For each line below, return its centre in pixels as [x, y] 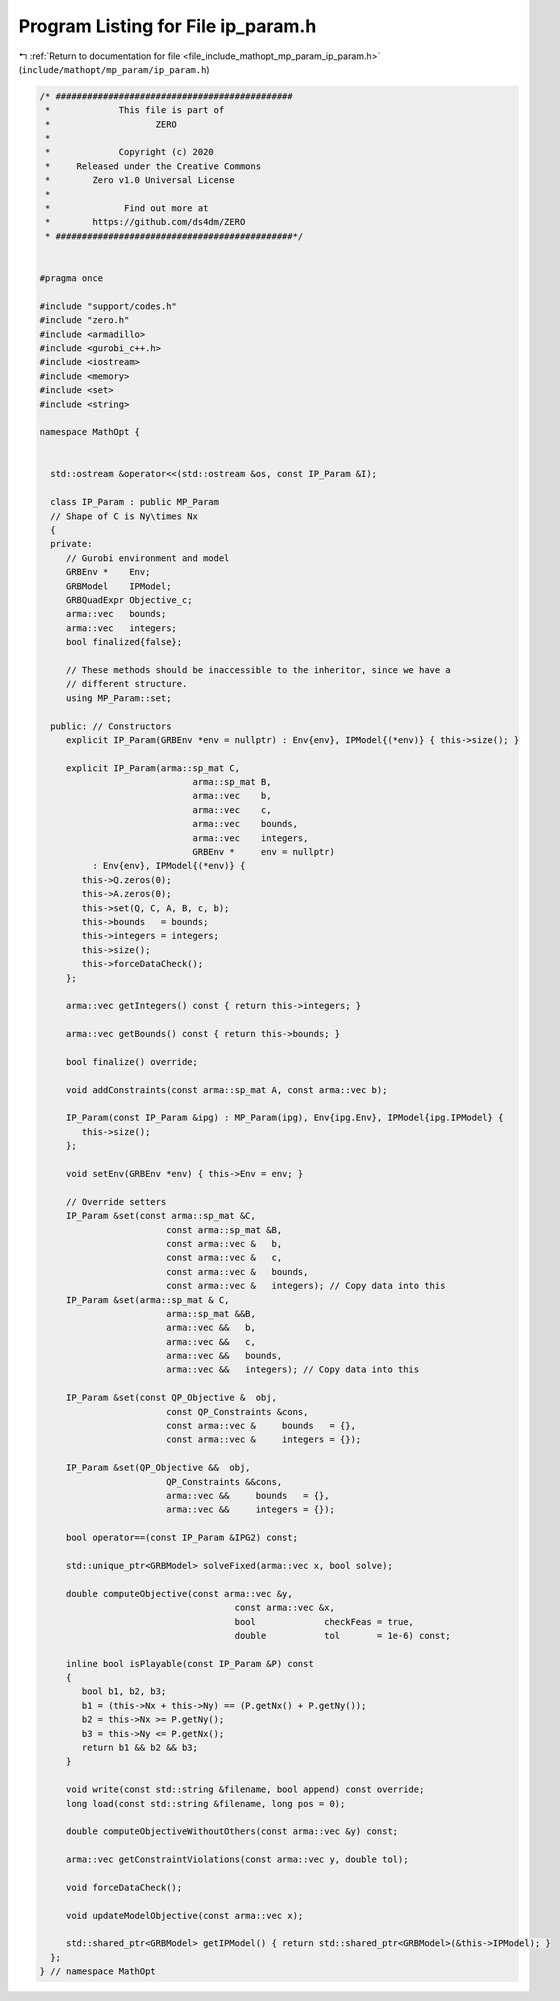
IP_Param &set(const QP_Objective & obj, [171, 1398]
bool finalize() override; [132, 1061]
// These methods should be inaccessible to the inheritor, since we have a [258, 669]
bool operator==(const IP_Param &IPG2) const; [182, 1538]
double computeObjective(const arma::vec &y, [179, 1593]
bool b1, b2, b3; [124, 1691]
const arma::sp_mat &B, [224, 1229]
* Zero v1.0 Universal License [140, 180]
